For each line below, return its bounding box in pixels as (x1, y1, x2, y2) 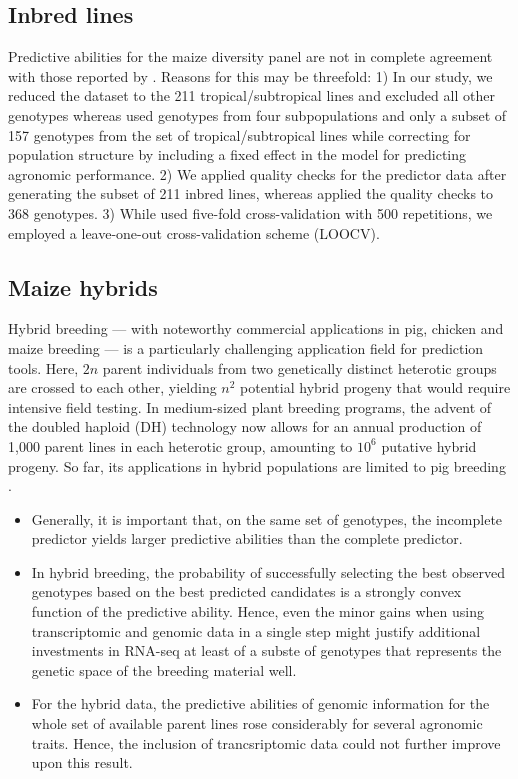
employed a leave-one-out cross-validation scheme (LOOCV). (8, 222, 380, 243)
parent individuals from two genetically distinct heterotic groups (102, 357, 497, 378)
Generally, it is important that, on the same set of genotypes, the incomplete (31, 508, 503, 529)
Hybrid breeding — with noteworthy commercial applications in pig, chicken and (8, 318, 504, 339)
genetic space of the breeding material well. (31, 659, 297, 680)
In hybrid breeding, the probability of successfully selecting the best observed (31, 561, 505, 582)
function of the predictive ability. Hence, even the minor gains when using (31, 601, 484, 622)
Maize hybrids (8, 271, 158, 302)
